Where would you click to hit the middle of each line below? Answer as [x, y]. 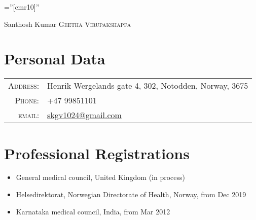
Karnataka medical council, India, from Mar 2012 [93, 211]
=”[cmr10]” [22, 7]
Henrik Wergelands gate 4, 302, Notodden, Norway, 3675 [148, 86]
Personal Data [55, 59]
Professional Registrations [97, 153]
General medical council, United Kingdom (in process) [101, 177]
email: [29, 115]
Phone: [27, 100]
